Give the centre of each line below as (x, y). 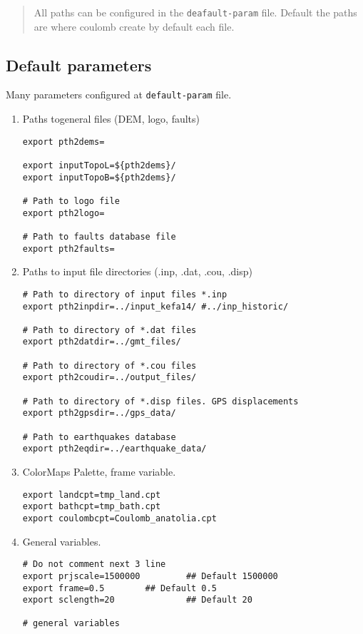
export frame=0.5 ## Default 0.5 (119, 588)
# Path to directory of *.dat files (109, 330)
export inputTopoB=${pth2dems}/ (99, 177)
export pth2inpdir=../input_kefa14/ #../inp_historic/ (155, 306)
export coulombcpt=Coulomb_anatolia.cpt (119, 518)
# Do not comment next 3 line (94, 564)
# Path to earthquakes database (99, 437)
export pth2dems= (63, 142)
